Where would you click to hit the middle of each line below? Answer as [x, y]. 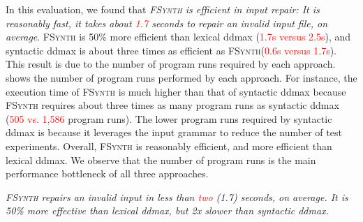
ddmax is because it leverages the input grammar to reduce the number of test [174, 132]
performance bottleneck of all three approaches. [107, 173]
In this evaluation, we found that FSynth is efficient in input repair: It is [163, 9]
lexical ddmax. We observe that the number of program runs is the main [161, 160]
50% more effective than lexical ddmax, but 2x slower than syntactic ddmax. [167, 210]
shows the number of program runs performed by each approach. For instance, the [181, 77]
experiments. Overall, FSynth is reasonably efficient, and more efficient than [169, 146]
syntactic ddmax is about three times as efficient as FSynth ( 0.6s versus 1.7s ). [171, 50]
